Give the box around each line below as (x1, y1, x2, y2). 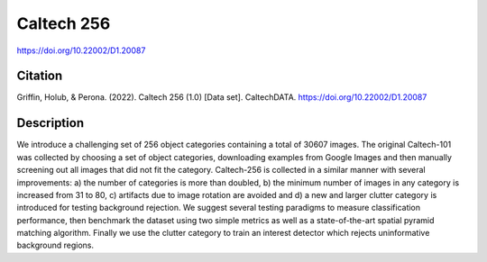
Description (16, 115, 85, 131)
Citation (16, 68, 63, 84)
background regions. (16, 239, 95, 251)
